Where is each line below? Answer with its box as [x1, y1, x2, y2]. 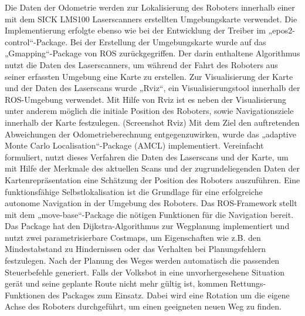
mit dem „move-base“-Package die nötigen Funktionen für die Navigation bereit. [5, 208, 294, 220]
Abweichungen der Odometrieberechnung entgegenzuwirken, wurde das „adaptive [5, 127, 296, 140]
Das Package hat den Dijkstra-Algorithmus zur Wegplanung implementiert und [5, 220, 290, 232]
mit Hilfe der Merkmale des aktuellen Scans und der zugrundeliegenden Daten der [5, 162, 300, 174]
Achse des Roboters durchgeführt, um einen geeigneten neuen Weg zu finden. [5, 300, 282, 312]
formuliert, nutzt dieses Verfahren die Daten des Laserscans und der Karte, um [5, 150, 289, 163]
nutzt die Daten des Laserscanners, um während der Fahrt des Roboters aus [5, 58, 278, 70]
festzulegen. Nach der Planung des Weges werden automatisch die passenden [5, 254, 280, 267]
